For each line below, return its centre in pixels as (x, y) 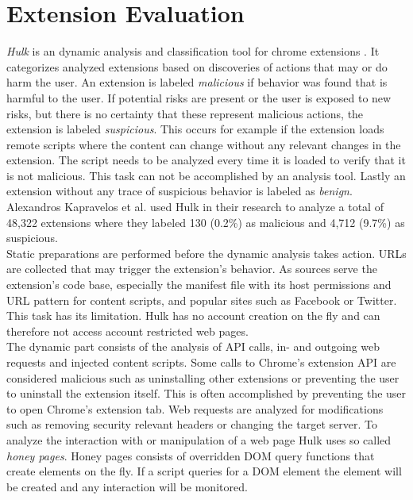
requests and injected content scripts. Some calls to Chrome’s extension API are (201, 362)
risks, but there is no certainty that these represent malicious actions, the (185, 113)
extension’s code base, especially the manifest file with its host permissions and (199, 285)
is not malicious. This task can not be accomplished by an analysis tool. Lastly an (206, 175)
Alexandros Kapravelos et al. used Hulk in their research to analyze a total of (195, 207)
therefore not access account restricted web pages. (127, 331)
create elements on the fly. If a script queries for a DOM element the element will (204, 471)
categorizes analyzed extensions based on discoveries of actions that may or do (197, 66)
